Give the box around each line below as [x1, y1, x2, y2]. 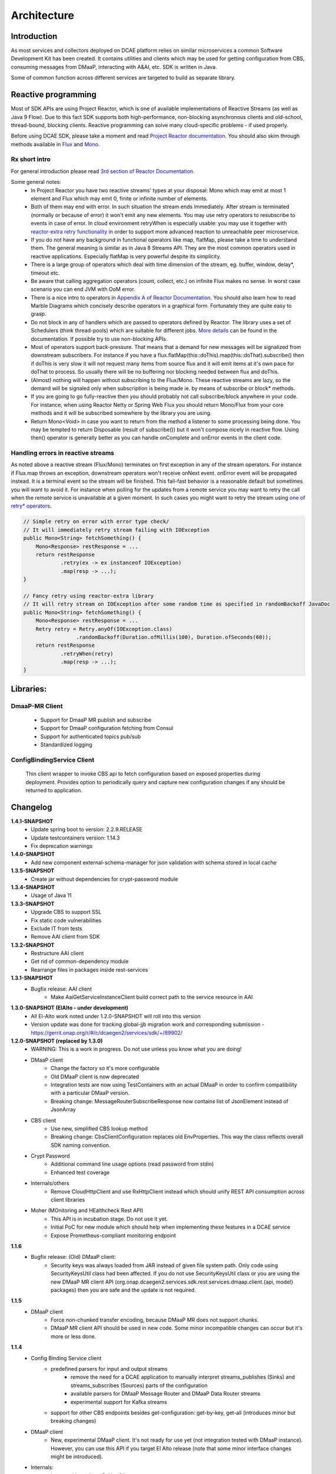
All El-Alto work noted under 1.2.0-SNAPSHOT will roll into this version [31, 1012, 201, 1019]
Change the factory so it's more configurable [51, 1065, 160, 1072]
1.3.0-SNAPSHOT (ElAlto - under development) [11, 1004, 129, 1011]
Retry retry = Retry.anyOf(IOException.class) [35, 626, 173, 632]
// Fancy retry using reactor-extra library [23, 593, 154, 599]
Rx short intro [11, 155, 51, 163]
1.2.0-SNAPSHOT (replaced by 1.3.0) [11, 1037, 103, 1044]
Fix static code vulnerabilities [31, 917, 102, 924]
